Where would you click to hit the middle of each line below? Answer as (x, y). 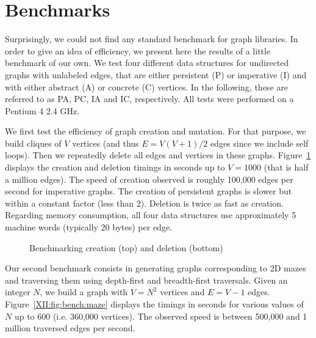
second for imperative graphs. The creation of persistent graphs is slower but (149, 191)
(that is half (286, 167)
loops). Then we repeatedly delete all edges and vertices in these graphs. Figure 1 (158, 155)
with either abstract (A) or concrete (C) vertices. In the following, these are (146, 86)
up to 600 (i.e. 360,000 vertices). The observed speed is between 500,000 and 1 (161, 316)
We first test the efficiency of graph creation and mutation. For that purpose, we (156, 131)
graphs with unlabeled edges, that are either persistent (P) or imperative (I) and (156, 74)
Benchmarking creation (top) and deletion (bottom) (126, 247)
